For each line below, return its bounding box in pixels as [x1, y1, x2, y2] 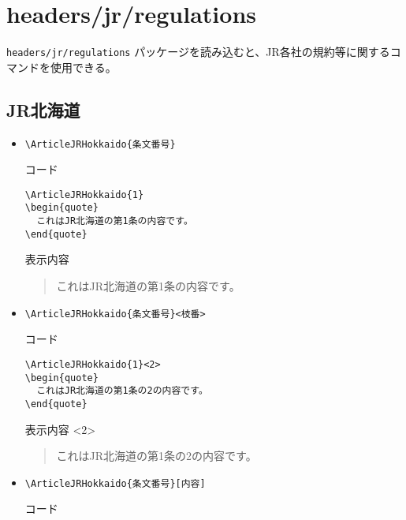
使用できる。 [50, 58, 117, 75]
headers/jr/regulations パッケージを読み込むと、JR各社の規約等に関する [6, 43, 390, 60]
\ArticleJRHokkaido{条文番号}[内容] [24, 477, 206, 489]
